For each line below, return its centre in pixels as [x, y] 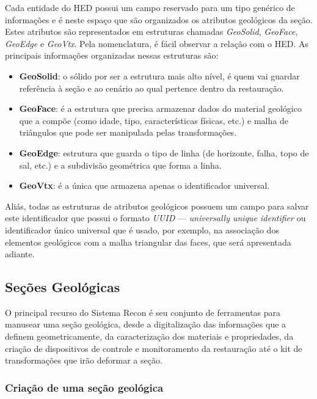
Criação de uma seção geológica [84, 387]
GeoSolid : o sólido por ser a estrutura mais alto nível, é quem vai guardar [159, 75]
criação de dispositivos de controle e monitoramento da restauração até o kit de [154, 348]
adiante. [20, 254]
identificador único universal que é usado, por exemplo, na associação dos [142, 229]
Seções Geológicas [63, 287]
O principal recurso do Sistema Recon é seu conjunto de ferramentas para [143, 312]
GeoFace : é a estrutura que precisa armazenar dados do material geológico [160, 108]
